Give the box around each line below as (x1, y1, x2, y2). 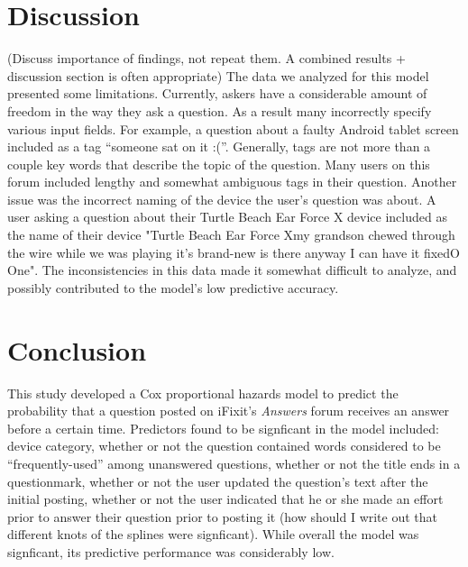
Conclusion (7, 331, 147, 368)
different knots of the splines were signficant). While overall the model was (7, 525, 419, 544)
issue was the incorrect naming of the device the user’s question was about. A (7, 189, 436, 208)
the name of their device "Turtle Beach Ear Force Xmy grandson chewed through (7, 225, 455, 244)
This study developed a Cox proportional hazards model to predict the (7, 383, 399, 402)
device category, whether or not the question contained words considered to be (7, 436, 441, 455)
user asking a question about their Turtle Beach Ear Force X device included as (7, 207, 447, 226)
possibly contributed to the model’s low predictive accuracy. (7, 278, 339, 297)
